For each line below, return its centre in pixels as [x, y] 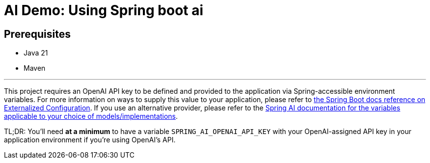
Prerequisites [37, 34]
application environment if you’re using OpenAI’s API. [90, 140]
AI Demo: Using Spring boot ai [104, 10]
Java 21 [36, 53]
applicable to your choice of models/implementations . [91, 116]
